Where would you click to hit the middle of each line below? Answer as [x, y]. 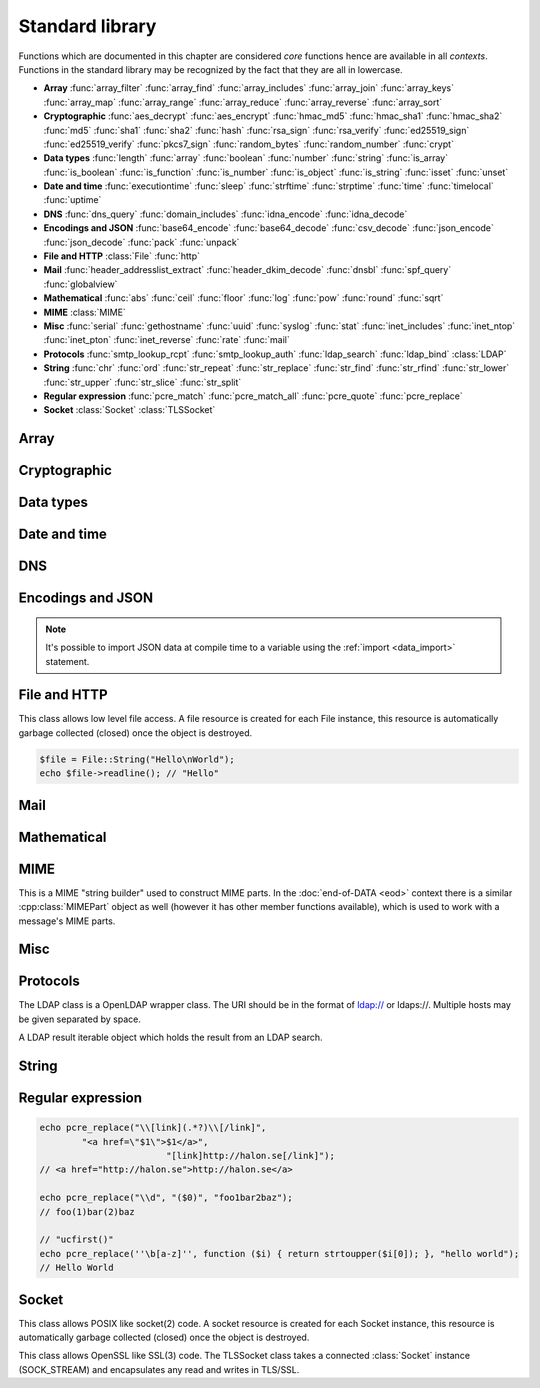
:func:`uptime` [72, 200]
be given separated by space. [80, 1019]
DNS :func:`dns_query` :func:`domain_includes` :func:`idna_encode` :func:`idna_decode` [225, 214]
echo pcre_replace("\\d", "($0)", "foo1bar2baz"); [166, 1198]
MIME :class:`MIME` [85, 312]
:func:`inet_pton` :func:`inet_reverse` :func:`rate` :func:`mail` [166, 340]
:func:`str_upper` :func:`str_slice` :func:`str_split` [142, 382]
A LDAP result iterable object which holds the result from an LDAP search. [170, 1037]
